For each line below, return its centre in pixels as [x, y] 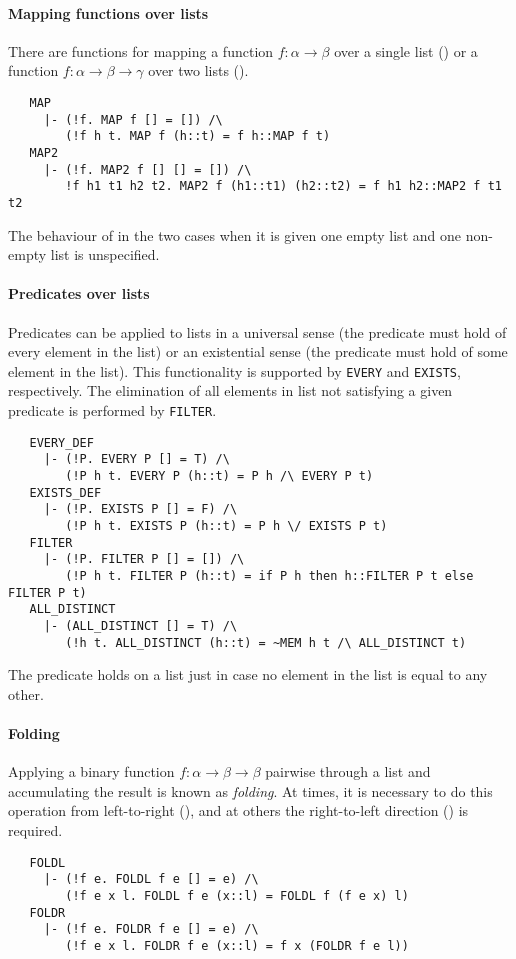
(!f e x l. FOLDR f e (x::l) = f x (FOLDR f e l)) [237, 945]
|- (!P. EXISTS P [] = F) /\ [140, 509]
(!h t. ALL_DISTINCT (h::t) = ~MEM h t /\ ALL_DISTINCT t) [266, 642]
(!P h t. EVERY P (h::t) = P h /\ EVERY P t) [219, 475]
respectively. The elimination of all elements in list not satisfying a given [230, 390]
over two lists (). [198, 70]
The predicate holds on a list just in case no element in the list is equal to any [248, 674]
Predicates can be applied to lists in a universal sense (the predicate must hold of [257, 331]
